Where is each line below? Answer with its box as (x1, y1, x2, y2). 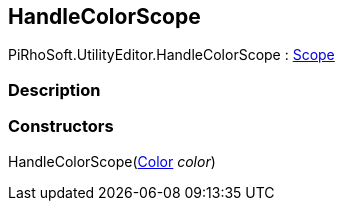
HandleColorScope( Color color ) (8, 152, 216, 170)
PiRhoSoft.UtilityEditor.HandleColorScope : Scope (8, 46, 335, 64)
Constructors (8, 116, 114, 137)
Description (8, 79, 101, 100)
